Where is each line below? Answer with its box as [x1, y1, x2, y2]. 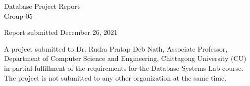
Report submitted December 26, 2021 [4, 27, 118, 37]
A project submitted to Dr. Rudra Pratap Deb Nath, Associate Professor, [4, 43, 228, 54]
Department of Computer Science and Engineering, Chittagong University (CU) [4, 53, 247, 63]
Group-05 [4, 10, 33, 21]
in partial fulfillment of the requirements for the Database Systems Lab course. [4, 62, 244, 73]
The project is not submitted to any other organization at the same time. [4, 72, 227, 83]
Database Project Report [4, 1, 80, 11]
